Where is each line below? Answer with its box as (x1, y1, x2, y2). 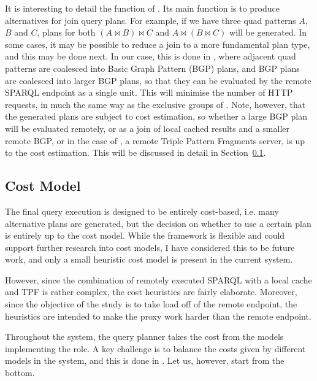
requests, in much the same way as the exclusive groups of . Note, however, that (5, 98, 306, 110)
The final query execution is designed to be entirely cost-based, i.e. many (5, 204, 279, 217)
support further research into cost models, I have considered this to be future (5, 241, 295, 253)
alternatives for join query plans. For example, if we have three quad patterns (5, 13, 296, 26)
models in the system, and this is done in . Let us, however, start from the (5, 354, 285, 367)
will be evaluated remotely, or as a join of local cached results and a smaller (5, 121, 289, 134)
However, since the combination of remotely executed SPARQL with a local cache (5, 273, 312, 286)
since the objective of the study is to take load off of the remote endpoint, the (5, 298, 297, 310)
